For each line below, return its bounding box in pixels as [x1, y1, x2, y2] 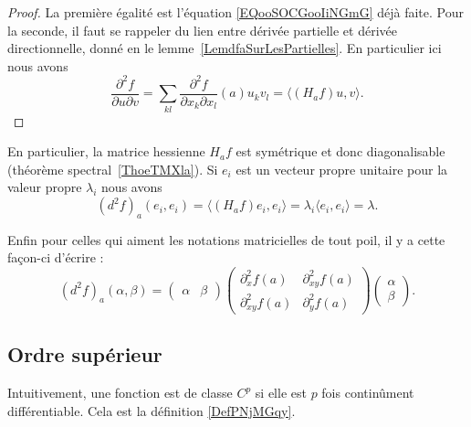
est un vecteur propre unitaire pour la [235, 159, 448, 178]
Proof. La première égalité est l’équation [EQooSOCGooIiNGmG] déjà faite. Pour [7, 3, 464, 21]
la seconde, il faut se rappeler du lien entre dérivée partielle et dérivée [7, 20, 397, 39]
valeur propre [7, 177, 82, 197]
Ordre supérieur [7, 340, 162, 368]
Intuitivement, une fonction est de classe [7, 383, 233, 402]
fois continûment [321, 383, 414, 402]
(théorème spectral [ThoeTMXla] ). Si [7, 159, 218, 178]
